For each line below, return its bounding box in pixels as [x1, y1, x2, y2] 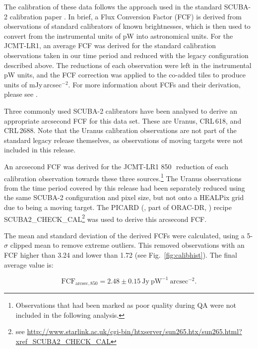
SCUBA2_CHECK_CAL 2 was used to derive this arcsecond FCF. [4, 212, 207, 224]
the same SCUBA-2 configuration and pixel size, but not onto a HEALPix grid [4, 192, 244, 203]
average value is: [4, 259, 54, 270]
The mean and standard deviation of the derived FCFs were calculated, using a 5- [4, 230, 253, 240]
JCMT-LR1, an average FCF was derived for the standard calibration [4, 40, 216, 51]
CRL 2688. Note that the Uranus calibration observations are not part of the [4, 125, 237, 136]
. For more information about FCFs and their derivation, [68, 79, 241, 89]
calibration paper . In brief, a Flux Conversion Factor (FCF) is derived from [9, 11, 242, 21]
